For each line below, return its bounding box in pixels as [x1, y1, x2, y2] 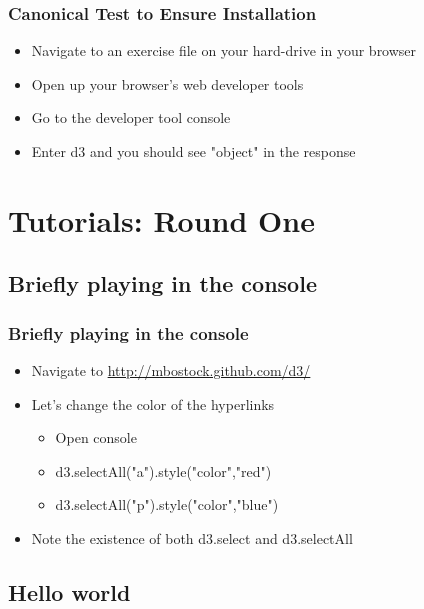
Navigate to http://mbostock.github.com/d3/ [31, 359, 311, 380]
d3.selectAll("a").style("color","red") [55, 460, 272, 481]
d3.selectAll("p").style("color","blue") [55, 494, 279, 515]
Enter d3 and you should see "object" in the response [31, 141, 356, 161]
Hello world [8, 576, 131, 607]
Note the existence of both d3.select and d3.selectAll [31, 527, 353, 548]
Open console [55, 427, 137, 448]
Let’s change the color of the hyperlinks [31, 393, 275, 414]
